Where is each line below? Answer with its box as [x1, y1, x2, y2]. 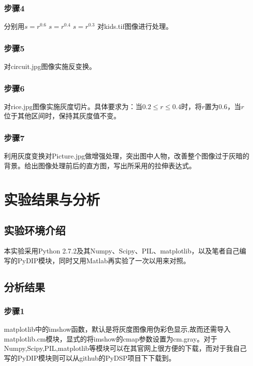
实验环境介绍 [4, 223, 66, 238]
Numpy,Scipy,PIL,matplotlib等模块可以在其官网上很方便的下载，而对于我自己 [4, 343, 247, 353]
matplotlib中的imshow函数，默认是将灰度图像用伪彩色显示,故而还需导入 [4, 324, 231, 334]
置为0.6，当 [205, 101, 241, 111]
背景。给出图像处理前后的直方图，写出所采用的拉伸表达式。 [4, 160, 196, 170]
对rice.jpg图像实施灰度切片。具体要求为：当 [4, 101, 142, 111]
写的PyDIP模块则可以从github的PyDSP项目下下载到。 [4, 352, 176, 363]
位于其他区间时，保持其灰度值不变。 [4, 111, 120, 121]
